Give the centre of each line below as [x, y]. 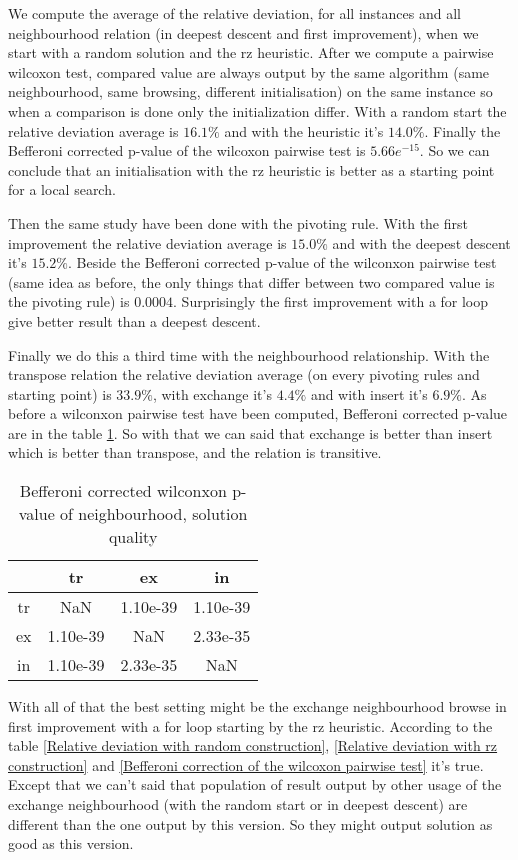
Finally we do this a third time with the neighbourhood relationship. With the [249, 354]
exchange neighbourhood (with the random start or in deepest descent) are [238, 804]
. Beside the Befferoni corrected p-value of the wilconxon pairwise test [282, 262]
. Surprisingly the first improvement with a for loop [331, 301]
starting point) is [60, 393]
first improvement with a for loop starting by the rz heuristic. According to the [250, 725]
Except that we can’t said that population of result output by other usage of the [255, 784]
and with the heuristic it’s [304, 130]
